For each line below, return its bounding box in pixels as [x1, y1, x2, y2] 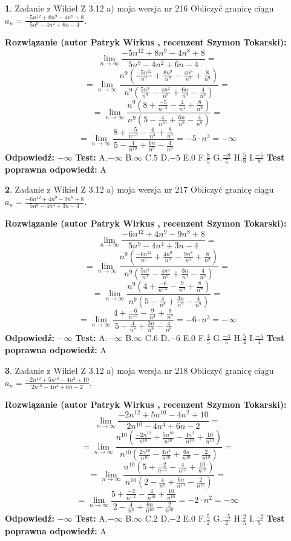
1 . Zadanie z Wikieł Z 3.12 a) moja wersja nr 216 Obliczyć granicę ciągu [5, 2, 274, 14]
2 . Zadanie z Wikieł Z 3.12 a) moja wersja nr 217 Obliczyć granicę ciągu [5, 183, 274, 196]
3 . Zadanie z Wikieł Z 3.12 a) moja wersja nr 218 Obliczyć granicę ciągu [5, 363, 274, 376]
